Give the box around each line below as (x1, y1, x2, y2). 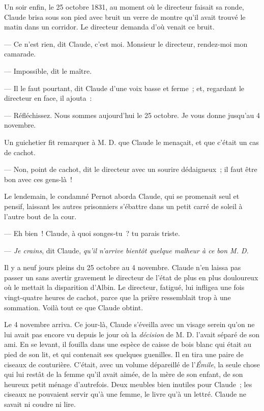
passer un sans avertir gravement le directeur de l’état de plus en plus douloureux (4, 272, 258, 282)
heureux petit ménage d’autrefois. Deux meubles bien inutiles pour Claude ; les (4, 378, 252, 389)
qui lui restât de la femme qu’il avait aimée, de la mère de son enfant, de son (4, 369, 243, 379)
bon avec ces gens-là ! (4, 173, 72, 184)
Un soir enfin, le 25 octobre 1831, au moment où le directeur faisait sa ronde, (4, 2, 244, 12)
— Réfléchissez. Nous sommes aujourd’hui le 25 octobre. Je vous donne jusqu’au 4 (4, 109, 260, 120)
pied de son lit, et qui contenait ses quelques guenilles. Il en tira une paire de (4, 349, 244, 360)
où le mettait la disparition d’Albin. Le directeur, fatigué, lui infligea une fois (4, 282, 245, 292)
